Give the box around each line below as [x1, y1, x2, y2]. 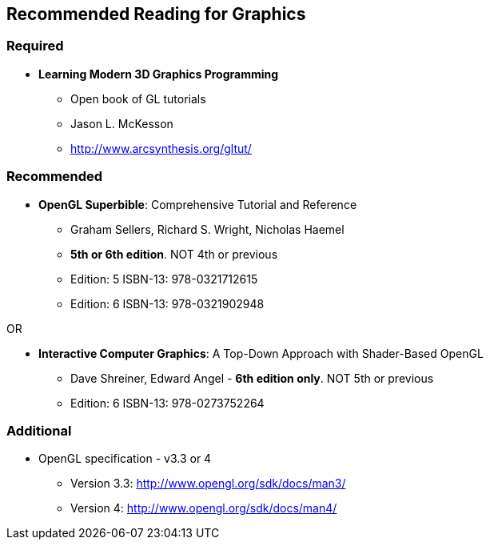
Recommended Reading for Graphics [6, 4, 306, 24]
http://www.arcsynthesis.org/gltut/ [70, 141, 252, 155]
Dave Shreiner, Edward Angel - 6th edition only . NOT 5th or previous [70, 371, 434, 385]
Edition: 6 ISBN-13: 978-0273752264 [70, 395, 265, 410]
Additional [6, 422, 72, 439]
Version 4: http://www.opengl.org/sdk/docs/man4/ [70, 501, 337, 516]
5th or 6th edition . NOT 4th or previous [70, 247, 278, 261]
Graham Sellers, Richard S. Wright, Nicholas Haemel [70, 222, 345, 236]
